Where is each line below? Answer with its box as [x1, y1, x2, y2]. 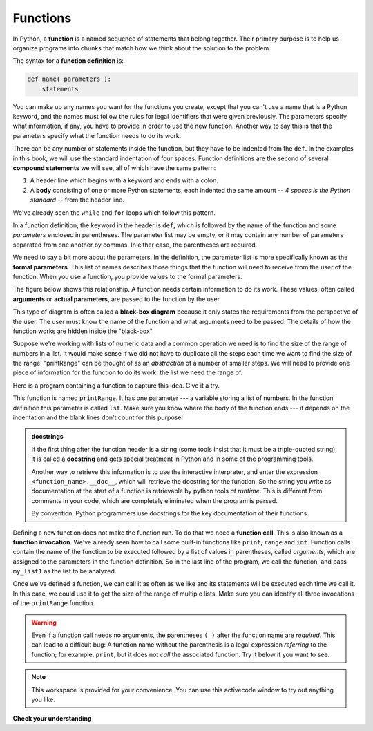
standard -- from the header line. [30, 196, 124, 204]
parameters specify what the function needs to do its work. [12, 131, 182, 140]
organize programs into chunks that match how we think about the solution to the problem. [12, 44, 271, 52]
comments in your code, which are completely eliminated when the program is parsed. [31, 496, 278, 504]
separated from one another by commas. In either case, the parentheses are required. [12, 240, 258, 249]
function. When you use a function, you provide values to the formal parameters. [12, 272, 242, 281]
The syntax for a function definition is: [12, 57, 124, 65]
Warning [31, 618, 57, 627]
